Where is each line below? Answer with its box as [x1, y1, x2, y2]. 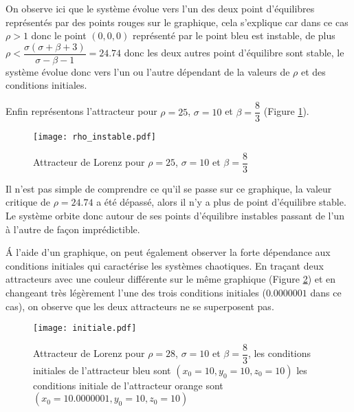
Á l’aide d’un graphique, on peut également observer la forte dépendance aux [5, 245, 331, 259]
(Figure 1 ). [263, 104, 309, 118]
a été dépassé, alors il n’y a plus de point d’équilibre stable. [96, 195, 346, 209]
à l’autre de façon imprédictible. [5, 221, 140, 236]
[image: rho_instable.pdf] [33, 132, 156, 142]
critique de [5, 195, 50, 209]
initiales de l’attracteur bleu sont [33, 362, 171, 377]
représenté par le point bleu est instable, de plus [132, 28, 335, 43]
